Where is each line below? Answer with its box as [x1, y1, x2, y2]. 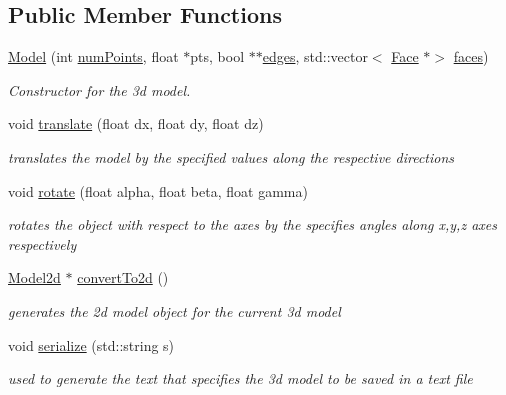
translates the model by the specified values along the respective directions [8, 146, 455, 167]
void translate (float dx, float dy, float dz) [8, 113, 264, 134]
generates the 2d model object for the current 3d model [8, 300, 341, 321]
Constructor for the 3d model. [8, 79, 191, 100]
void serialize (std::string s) [8, 334, 175, 355]
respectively [8, 233, 77, 254]
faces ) [453, 46, 489, 67]
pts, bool [190, 46, 245, 67]
